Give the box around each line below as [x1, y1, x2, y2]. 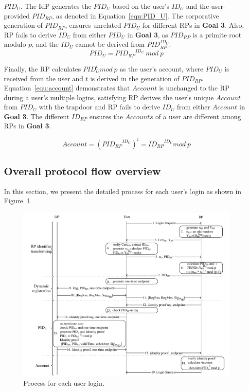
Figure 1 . [4, 195, 32, 206]
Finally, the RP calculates [4, 63, 81, 73]
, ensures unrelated [65, 20, 122, 30]
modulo [4, 39, 26, 49]
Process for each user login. [23, 378, 105, 388]
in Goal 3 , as [127, 29, 168, 39]
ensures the [89, 111, 123, 121]
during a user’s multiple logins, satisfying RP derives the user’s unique [4, 92, 214, 102]
